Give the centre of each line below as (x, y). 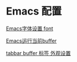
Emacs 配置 (34, 11)
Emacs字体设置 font (30, 28)
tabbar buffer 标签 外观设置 (38, 53)
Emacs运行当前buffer (31, 41)
